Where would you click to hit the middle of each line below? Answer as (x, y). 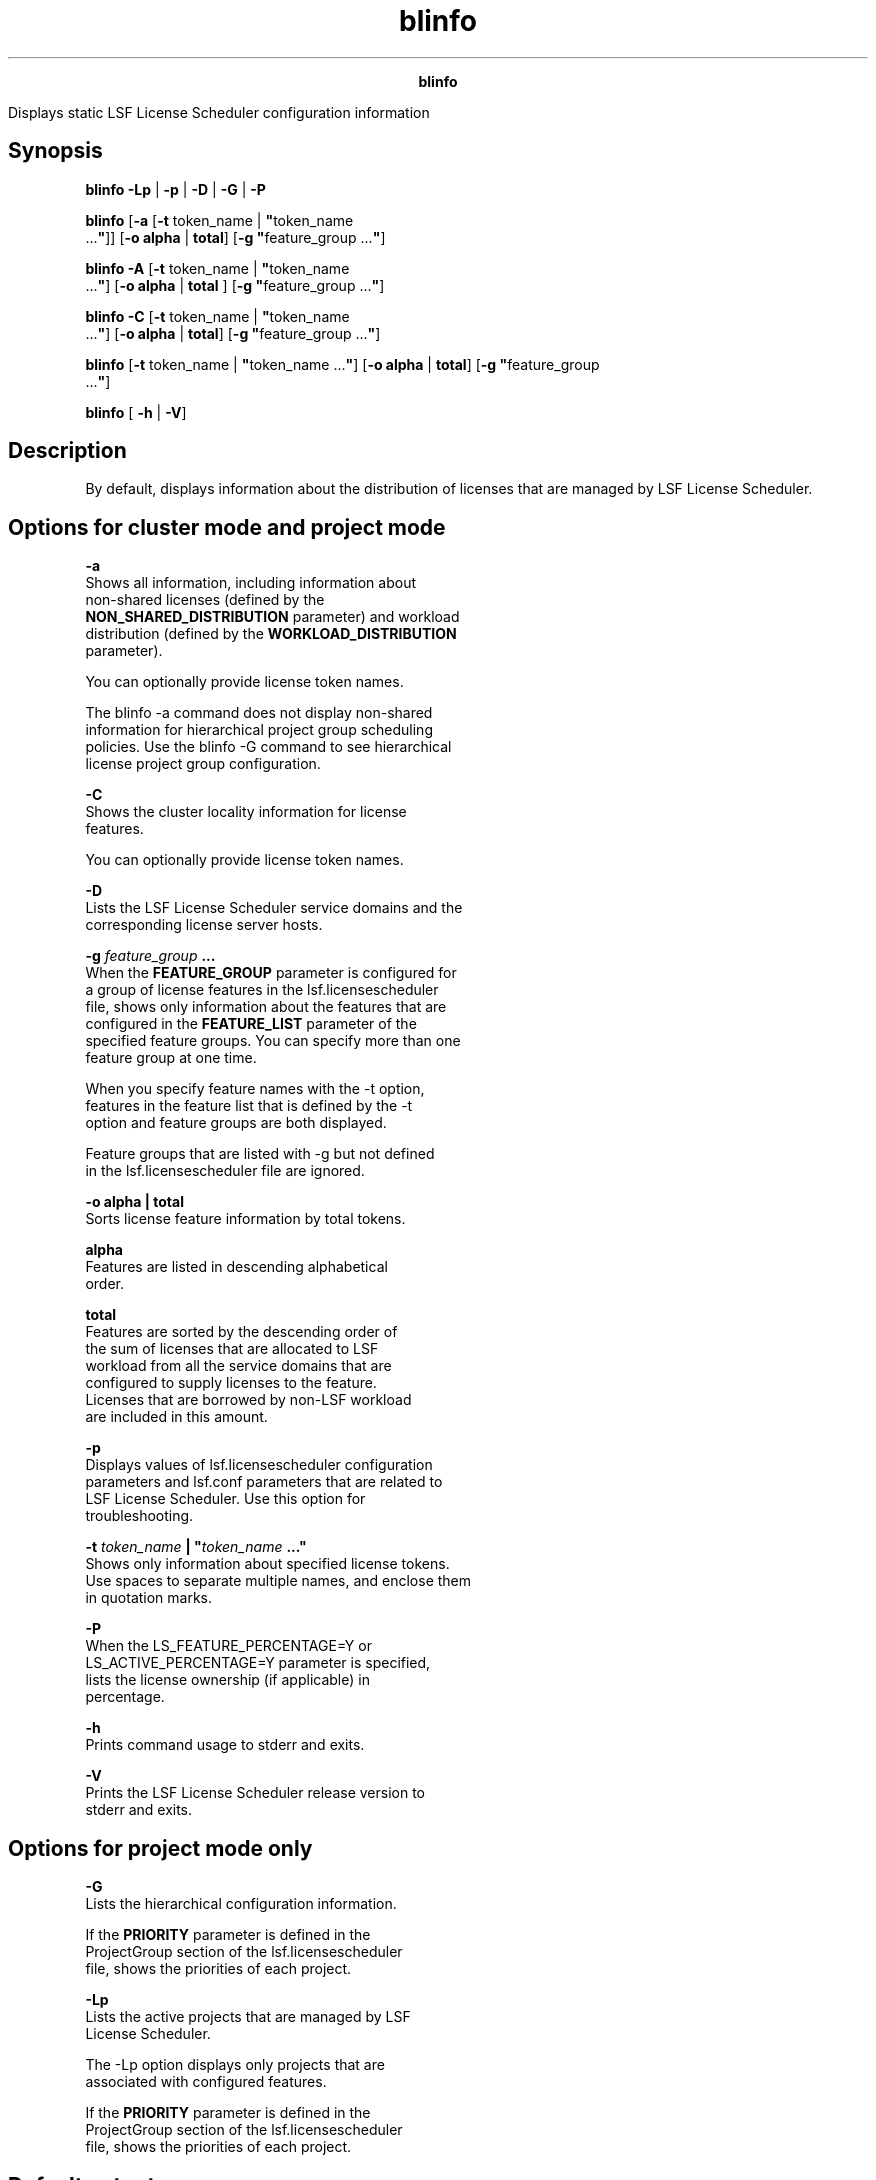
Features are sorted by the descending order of (241, 1332)
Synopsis (55, 151)
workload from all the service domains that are (238, 1366)
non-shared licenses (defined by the (205, 600)
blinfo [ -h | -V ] (136, 412)
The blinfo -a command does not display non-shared (259, 713)
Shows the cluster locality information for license (246, 812)
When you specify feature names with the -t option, (255, 1089)
